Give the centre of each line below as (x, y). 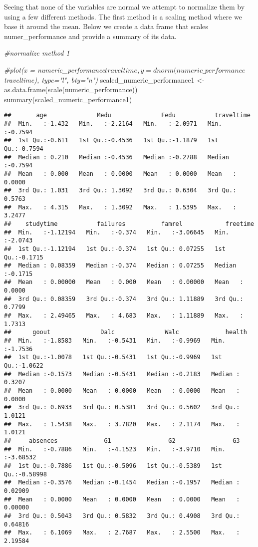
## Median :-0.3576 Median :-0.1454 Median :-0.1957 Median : (122, 483)
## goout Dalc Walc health (126, 332)
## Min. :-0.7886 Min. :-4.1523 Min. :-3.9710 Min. (115, 449)
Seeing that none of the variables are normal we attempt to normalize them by (125, 7)
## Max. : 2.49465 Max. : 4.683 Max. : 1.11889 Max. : (124, 316)
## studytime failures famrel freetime (129, 224)
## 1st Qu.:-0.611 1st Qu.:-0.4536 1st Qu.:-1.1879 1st (111, 141)
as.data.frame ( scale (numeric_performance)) (71, 89)
